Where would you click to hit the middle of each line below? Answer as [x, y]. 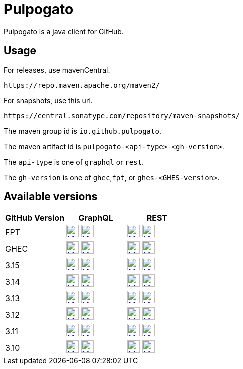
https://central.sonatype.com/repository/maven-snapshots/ [122, 116]
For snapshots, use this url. [48, 100]
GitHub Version [35, 218]
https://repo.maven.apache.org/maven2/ [82, 85]
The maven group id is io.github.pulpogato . [83, 131]
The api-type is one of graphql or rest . [74, 162]
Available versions [51, 197]
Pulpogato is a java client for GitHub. [64, 31]
